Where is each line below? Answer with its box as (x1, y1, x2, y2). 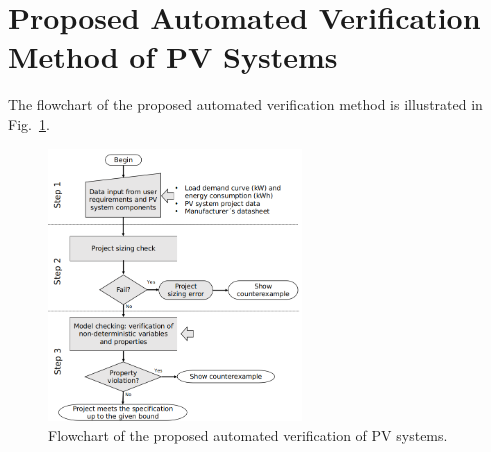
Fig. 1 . (8, 113, 50, 134)
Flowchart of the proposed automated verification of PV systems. (48, 424, 448, 445)
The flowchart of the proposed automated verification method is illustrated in (8, 94, 483, 115)
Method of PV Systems (8, 36, 338, 77)
